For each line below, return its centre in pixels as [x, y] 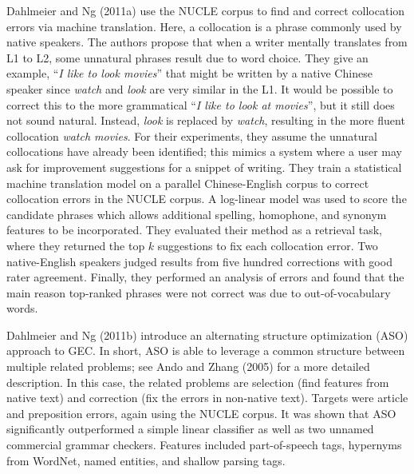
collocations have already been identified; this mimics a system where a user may [204, 151]
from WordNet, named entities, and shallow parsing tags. [146, 460]
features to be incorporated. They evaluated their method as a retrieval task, [195, 230]
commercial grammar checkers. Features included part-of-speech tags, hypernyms [204, 445]
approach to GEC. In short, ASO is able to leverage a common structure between [206, 351]
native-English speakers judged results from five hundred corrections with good [199, 261]
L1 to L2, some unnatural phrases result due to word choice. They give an [187, 57]
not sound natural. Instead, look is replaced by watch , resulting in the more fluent [206, 120]
